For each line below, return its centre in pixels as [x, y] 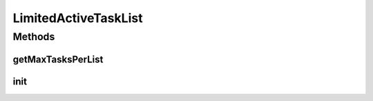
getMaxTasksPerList [58, 59]
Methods [34, 37]
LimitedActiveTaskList [78, 18]
